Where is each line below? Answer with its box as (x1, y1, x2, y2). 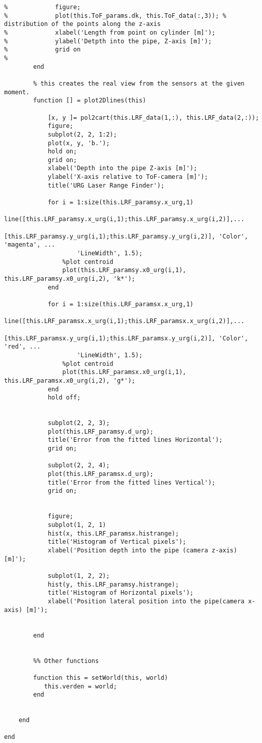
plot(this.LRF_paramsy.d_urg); (47, 428, 154, 435)
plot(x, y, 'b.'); (47, 139, 110, 147)
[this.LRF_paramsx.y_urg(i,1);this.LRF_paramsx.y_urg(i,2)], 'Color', (4, 334, 248, 342)
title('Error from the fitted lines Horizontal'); (47, 436, 223, 444)
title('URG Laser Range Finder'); (47, 181, 164, 189)
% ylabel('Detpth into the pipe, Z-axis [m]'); (4, 37, 212, 45)
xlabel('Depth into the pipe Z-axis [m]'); (47, 165, 197, 172)
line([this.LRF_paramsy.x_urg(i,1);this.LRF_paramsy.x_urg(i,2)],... (4, 216, 245, 223)
